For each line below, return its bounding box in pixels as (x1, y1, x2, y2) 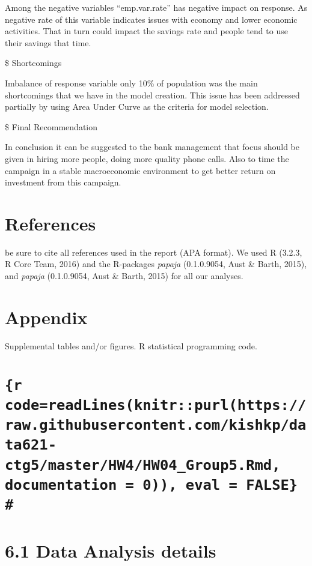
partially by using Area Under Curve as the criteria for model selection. (5, 100, 269, 113)
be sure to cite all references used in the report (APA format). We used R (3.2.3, (5, 245, 302, 258)
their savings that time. (5, 36, 91, 49)
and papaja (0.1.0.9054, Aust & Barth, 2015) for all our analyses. (5, 269, 243, 282)
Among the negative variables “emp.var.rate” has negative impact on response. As (5, 1, 308, 13)
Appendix (5, 304, 88, 329)
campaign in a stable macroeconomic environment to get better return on (5, 164, 276, 176)
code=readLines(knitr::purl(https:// (5, 396, 307, 414)
